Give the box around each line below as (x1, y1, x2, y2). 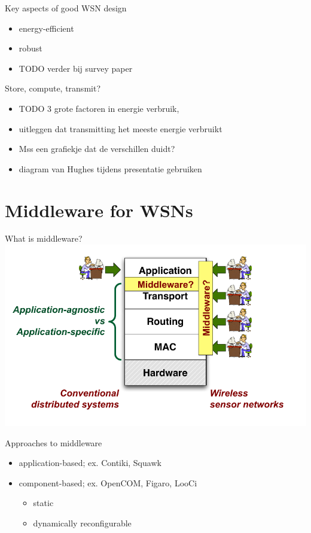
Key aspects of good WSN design (5, 2, 127, 14)
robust (19, 42, 42, 54)
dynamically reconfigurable (33, 517, 132, 529)
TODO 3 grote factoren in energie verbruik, (19, 102, 179, 114)
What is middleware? (5, 232, 83, 245)
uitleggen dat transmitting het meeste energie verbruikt (19, 122, 222, 135)
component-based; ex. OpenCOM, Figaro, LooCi (19, 476, 197, 489)
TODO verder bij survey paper (19, 62, 133, 74)
